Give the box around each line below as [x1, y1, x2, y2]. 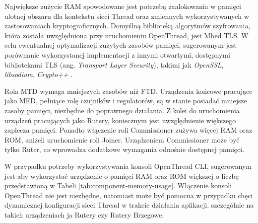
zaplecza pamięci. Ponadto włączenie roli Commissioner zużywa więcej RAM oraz [4, 125, 253, 135]
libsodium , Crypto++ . [4, 69, 73, 79]
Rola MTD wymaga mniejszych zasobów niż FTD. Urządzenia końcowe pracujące [4, 85, 253, 96]
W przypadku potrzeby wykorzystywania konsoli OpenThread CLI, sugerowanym [4, 160, 252, 171]
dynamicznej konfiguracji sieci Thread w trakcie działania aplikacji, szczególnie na [4, 200, 254, 210]
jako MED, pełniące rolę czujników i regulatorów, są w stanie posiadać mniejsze [4, 95, 247, 106]
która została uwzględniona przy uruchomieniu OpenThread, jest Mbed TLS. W [4, 30, 249, 40]
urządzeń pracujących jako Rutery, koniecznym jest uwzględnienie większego [4, 115, 236, 125]
